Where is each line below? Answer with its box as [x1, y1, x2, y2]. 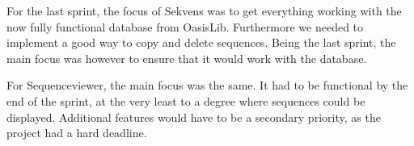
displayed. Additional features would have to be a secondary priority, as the [6, 108, 381, 125]
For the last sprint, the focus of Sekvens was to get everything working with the [6, 2, 402, 19]
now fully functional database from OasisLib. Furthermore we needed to [6, 18, 364, 35]
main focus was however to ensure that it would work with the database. [6, 49, 367, 66]
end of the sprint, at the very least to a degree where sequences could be [6, 92, 365, 109]
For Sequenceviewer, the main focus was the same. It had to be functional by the [6, 77, 408, 94]
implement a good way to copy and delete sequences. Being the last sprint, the [6, 34, 396, 51]
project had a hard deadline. [6, 124, 147, 141]
